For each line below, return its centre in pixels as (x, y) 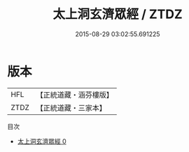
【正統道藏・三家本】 (71, 107)
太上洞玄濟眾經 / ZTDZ (118, 14)
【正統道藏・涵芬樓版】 (75, 95)
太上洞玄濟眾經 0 (42, 141)
